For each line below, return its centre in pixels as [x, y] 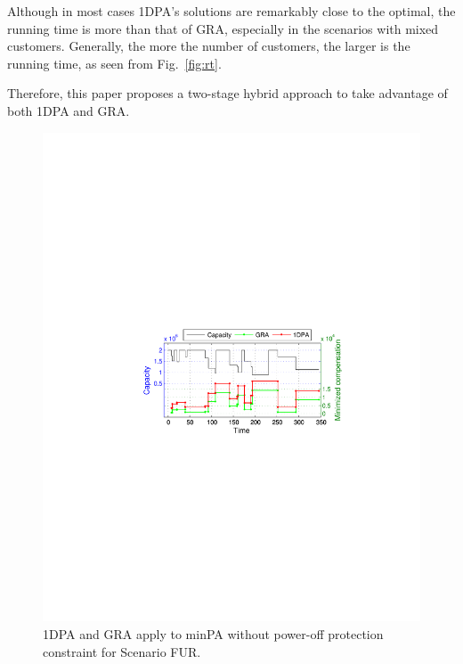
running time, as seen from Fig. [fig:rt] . [114, 63]
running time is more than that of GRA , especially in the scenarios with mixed [223, 28]
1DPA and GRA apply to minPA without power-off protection [213, 634]
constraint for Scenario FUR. [122, 651]
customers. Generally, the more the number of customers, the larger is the [209, 46]
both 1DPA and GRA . [69, 110]
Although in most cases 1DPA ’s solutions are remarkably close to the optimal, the [231, 11]
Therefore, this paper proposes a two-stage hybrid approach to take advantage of [227, 93]
